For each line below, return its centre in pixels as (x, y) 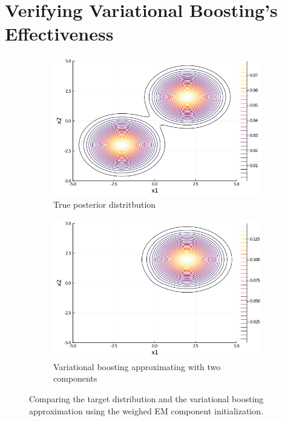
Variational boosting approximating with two (137, 366)
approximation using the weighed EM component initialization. (146, 410)
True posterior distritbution (105, 204)
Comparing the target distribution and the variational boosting (146, 398)
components (75, 378)
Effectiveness (59, 34)
